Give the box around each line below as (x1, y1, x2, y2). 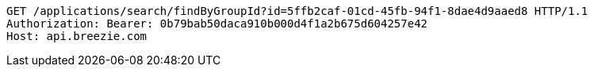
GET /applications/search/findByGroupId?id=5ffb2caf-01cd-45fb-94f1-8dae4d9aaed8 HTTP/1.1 (6, 5, 588, 17)
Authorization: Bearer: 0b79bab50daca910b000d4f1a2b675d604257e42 (6, 17, 428, 30)
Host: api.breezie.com (6, 30, 148, 42)
